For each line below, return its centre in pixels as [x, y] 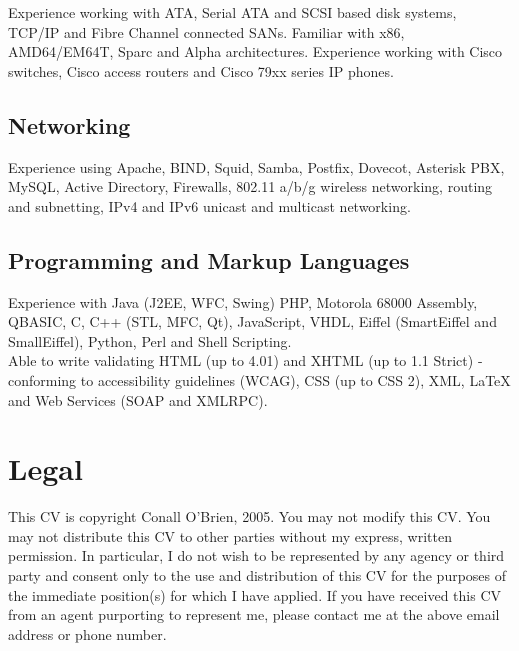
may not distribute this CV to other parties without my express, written [230, 535]
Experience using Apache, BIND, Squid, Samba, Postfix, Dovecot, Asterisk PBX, [256, 166]
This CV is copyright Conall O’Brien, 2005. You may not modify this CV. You [249, 516]
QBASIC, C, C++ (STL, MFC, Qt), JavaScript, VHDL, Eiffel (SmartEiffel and [252, 321]
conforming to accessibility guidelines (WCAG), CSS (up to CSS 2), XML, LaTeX [259, 379]
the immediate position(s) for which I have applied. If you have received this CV [255, 594]
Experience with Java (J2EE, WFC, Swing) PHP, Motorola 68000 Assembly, [243, 301]
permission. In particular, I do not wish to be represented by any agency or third [256, 555]
